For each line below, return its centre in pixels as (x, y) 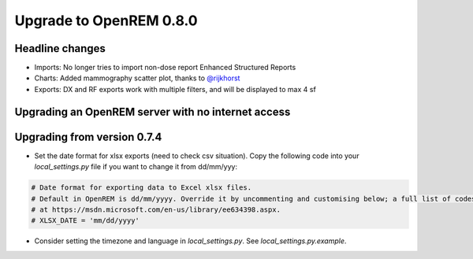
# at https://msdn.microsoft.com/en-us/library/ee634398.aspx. (156, 209)
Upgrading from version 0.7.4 (88, 137)
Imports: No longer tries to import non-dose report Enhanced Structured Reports (165, 68)
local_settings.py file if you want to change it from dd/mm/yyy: (136, 167)
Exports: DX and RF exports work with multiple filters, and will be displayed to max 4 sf (175, 89)
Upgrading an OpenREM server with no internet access (153, 111)
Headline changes (60, 48)
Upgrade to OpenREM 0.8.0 (106, 20)
